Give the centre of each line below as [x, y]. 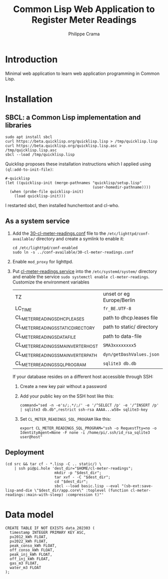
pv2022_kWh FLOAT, [29, 541]
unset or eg [116, 294]
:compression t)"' [85, 495]
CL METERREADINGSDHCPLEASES [49, 318]
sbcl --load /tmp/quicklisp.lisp [40, 154]
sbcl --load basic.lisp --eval [87, 486]
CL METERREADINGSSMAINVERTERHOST [56, 345]
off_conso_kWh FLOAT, [32, 550]
